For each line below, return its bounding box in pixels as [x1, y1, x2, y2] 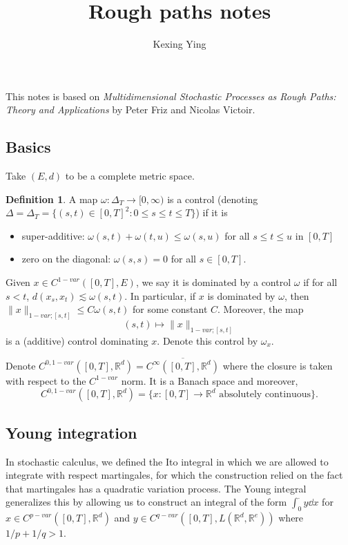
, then [284, 288, 309, 303]
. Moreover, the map [217, 302, 304, 316]
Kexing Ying [153, 37, 206, 51]
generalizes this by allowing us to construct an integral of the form [6, 495, 287, 509]
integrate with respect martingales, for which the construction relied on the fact [6, 468, 343, 482]
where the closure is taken [222, 358, 333, 372]
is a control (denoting [167, 191, 258, 206]
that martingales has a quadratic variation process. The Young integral [6, 481, 307, 495]
